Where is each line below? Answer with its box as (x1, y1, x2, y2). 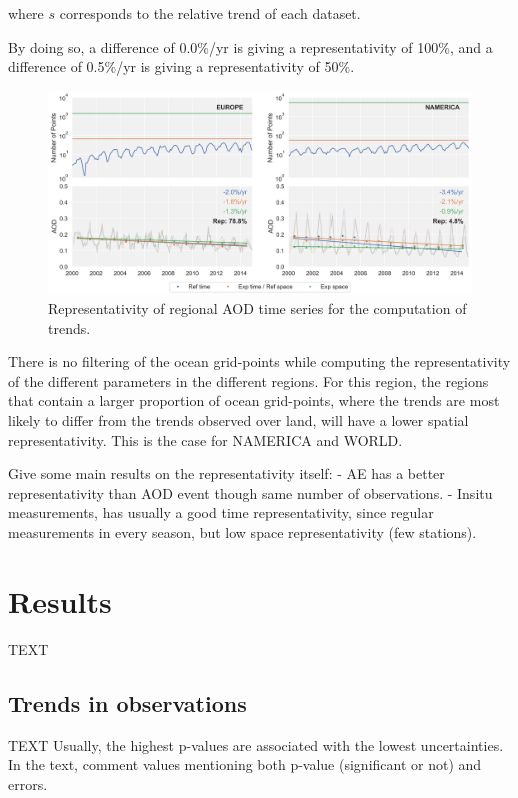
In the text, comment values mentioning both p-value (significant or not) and (8, 754, 482, 775)
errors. (8, 773, 48, 794)
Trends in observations (8, 687, 247, 718)
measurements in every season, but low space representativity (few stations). (8, 522, 477, 543)
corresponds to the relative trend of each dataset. (59, 3, 361, 23)
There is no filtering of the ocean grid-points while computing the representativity (8, 351, 511, 372)
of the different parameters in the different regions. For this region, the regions (8, 370, 489, 391)
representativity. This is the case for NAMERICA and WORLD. (8, 429, 403, 450)
